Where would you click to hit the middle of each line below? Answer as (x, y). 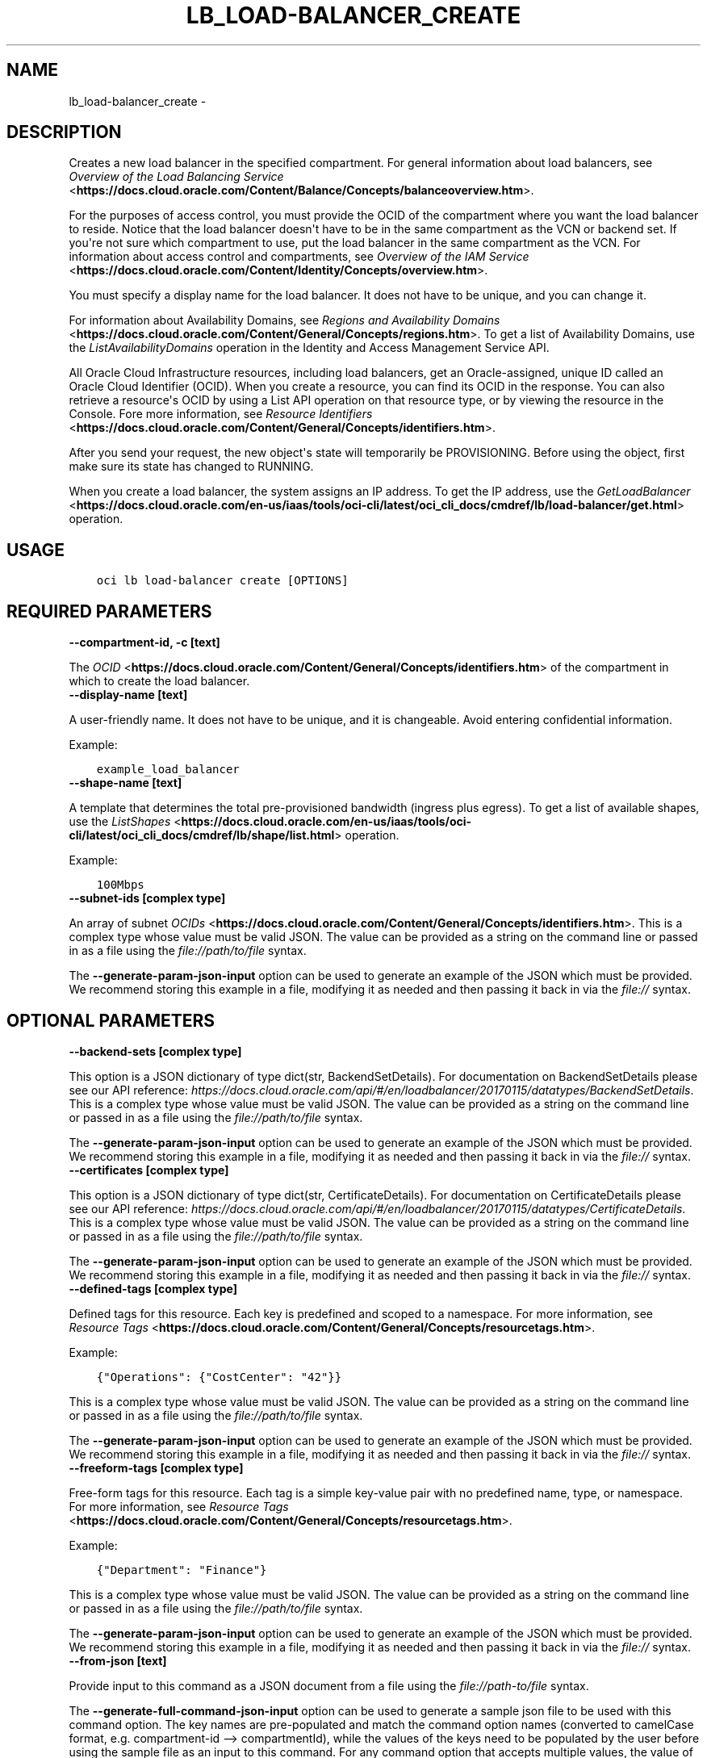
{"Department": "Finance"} (182, 1570)
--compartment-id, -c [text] (144, 643)
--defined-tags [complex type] (153, 1288)
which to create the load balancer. (159, 681)
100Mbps (120, 885)
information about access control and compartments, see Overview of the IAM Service (299, 257)
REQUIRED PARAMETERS (109, 611)
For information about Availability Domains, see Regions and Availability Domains (284, 320)
